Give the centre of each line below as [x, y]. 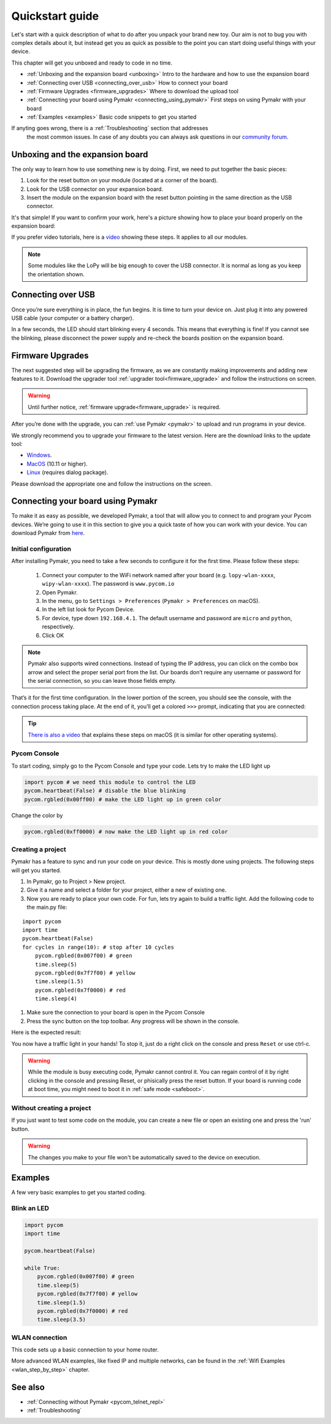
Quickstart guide [55, 16]
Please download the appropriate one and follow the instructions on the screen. [112, 484]
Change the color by [37, 815]
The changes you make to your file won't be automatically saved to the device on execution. [144, 1157]
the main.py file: [47, 907]
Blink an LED [30, 1208]
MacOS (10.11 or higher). [57, 464]
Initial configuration [41, 549]
